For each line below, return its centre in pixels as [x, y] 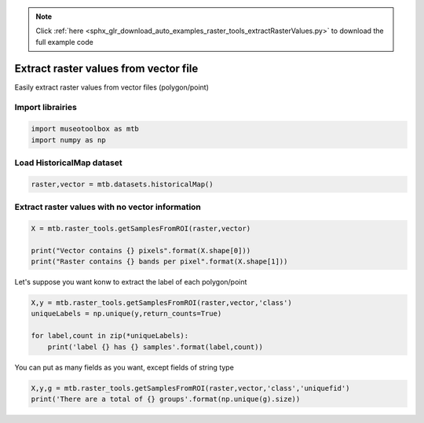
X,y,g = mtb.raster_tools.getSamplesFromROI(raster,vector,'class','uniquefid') [190, 388]
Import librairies [46, 108]
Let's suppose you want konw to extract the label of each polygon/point [131, 282]
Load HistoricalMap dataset [68, 163]
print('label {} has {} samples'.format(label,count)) [155, 347]
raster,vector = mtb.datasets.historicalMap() [122, 184]
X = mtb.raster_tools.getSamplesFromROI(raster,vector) [141, 228]
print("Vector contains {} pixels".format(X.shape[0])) [141, 250]
